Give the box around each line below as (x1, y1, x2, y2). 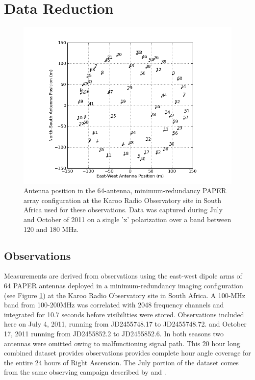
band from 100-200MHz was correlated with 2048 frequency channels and (4, 300, 224, 310)
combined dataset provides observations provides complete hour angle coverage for (4, 348, 251, 358)
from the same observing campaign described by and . (4, 367, 166, 377)
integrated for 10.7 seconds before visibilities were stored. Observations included (4, 309, 244, 319)
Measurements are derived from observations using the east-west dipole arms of (4, 271, 242, 281)
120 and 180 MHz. (24, 224, 78, 234)
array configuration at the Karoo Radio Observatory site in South (24, 195, 222, 205)
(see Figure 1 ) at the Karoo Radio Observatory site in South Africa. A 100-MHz (4, 290, 245, 300)
